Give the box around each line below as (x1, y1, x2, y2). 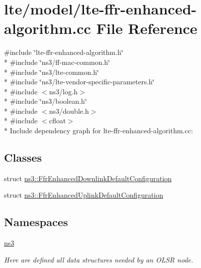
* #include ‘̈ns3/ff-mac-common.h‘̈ (4, 56, 110, 67)
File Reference (96, 18, 197, 38)
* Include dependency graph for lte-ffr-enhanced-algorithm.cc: (4, 125, 193, 136)
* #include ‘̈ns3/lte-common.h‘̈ (4, 66, 99, 77)
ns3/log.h (49, 86, 78, 96)
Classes (4, 150, 42, 165)
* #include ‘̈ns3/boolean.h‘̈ (4, 96, 87, 106)
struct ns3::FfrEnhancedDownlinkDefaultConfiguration (4, 173, 172, 183)
